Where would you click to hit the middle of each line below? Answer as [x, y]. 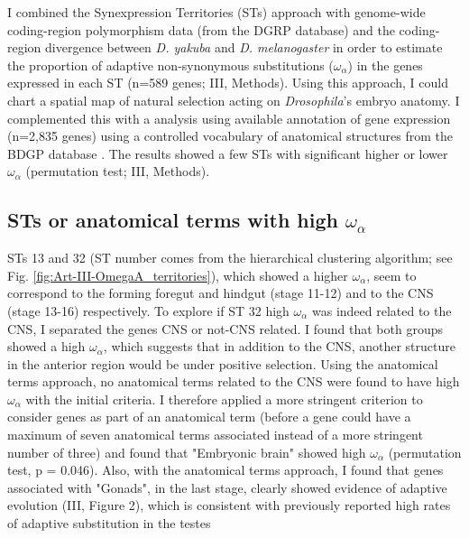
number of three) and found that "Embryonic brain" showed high [187, 452]
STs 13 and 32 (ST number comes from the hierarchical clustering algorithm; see [230, 258]
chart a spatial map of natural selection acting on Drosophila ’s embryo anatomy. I [234, 100]
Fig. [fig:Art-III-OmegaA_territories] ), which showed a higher [178, 275]
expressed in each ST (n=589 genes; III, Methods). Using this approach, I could [228, 83]
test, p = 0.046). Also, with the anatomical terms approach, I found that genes [225, 470]
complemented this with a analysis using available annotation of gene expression [229, 118]
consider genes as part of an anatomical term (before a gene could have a [209, 417]
